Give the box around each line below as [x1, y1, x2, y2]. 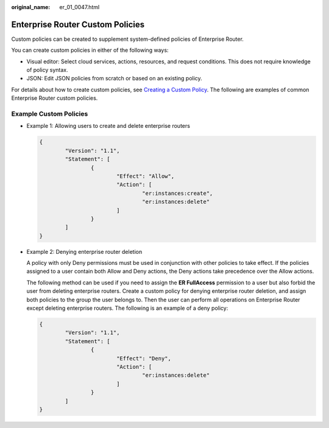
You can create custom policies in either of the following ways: [11, 46, 169, 54]
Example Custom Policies [11, 110, 88, 118]
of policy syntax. [26, 66, 68, 74]
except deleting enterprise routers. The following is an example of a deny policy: [26, 304, 228, 312]
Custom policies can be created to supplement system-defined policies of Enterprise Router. [11, 35, 244, 43]
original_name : [11, 4, 51, 10]
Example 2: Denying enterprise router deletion [26, 248, 143, 255]
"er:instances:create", [142, 189, 213, 197]
